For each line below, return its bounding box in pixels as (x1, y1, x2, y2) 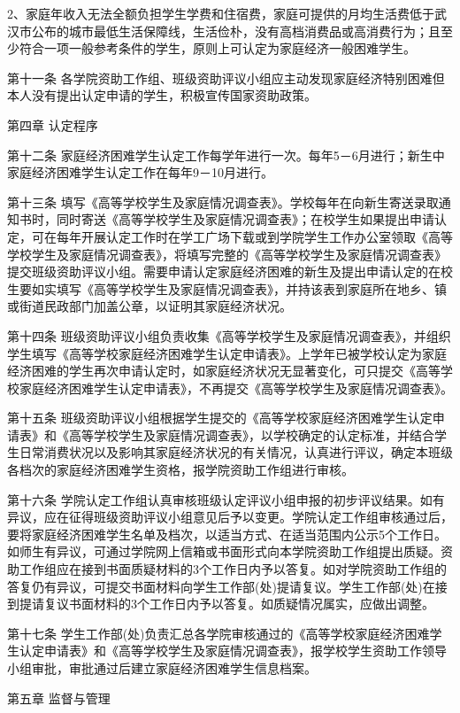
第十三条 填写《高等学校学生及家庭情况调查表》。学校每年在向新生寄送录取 (7, 192, 439, 211)
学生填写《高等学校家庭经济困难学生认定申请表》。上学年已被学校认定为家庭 (7, 344, 447, 362)
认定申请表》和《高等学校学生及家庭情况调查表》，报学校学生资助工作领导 (19, 641, 447, 660)
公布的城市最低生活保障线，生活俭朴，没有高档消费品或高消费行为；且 (31, 21, 441, 40)
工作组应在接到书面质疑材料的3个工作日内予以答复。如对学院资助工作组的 (19, 560, 447, 578)
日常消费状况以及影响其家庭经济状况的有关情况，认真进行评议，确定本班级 (19, 443, 453, 461)
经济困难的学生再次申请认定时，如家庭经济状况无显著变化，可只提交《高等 (7, 361, 441, 380)
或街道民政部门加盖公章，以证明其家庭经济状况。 (7, 297, 292, 315)
